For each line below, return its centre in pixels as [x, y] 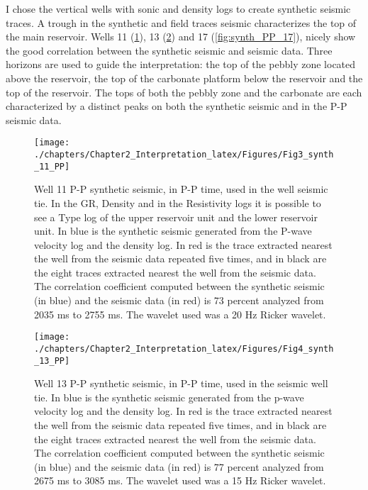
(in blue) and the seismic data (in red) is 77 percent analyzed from [179, 466]
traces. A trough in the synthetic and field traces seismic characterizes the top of [181, 22]
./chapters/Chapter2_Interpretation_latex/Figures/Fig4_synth [184, 349]
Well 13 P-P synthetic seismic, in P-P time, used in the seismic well [181, 383]
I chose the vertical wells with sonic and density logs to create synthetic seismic [178, 9]
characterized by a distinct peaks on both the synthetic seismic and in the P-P [177, 106]
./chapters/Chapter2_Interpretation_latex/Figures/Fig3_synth [184, 155]
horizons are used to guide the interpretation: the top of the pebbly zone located [181, 64]
